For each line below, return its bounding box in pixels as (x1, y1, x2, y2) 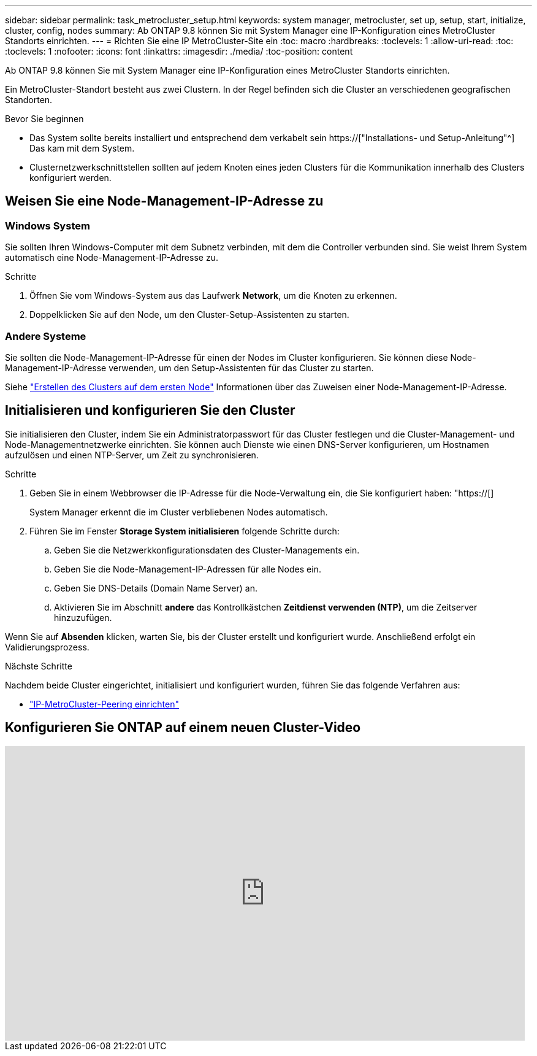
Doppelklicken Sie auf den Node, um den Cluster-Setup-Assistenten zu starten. (29, 309, 349, 320)
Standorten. (5, 94, 53, 105)
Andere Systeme (5, 330, 86, 342)
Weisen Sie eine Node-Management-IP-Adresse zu (5, 193, 324, 209)
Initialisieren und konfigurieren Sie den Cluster (5, 403, 295, 418)
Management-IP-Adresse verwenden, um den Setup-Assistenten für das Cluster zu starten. (5, 362, 374, 373)
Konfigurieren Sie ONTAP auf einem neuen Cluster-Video (5, 720, 361, 736)
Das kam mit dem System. (29, 143, 135, 153)
